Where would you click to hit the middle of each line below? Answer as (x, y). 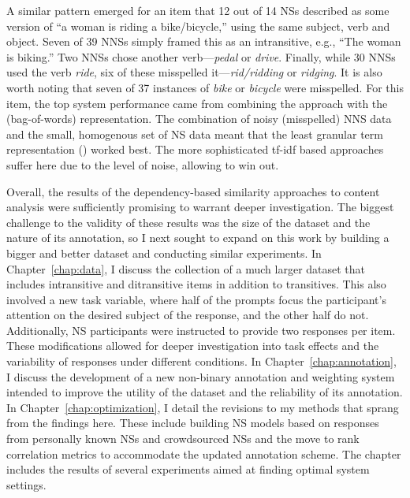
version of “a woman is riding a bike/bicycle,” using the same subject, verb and (198, 26)
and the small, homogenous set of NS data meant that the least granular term (195, 134)
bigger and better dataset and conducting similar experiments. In (164, 253)
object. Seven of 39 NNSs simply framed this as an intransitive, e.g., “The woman (204, 41)
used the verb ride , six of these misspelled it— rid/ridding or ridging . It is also (194, 72)
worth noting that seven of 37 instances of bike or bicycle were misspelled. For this (205, 87)
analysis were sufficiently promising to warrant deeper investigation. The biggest (200, 207)
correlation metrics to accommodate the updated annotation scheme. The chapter (204, 453)
